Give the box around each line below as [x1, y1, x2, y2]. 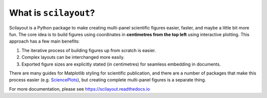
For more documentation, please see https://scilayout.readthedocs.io [9, 86, 150, 92]
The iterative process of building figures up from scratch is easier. [21, 47, 156, 53]
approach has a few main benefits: [9, 38, 80, 44]
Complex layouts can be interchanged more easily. [21, 54, 125, 60]
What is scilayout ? [9, 7, 95, 18]
